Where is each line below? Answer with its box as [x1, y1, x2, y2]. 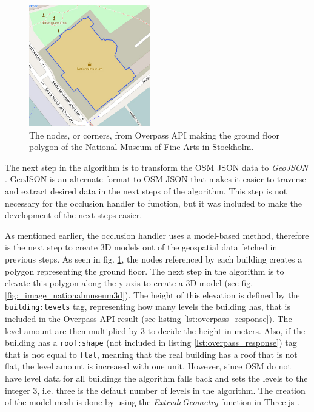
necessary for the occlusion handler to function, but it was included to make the [5, 196, 302, 209]
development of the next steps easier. [5, 208, 142, 221]
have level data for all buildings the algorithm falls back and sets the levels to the [5, 372, 308, 385]
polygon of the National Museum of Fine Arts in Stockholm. [29, 140, 254, 153]
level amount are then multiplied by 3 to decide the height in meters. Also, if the [5, 324, 306, 337]
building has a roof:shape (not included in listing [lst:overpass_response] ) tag [5, 336, 297, 349]
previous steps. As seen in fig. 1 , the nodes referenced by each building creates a [5, 252, 302, 265]
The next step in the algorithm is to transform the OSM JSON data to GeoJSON [5, 160, 309, 173]
